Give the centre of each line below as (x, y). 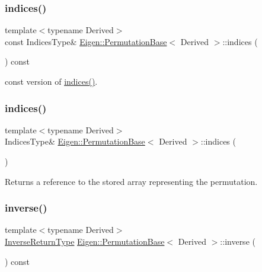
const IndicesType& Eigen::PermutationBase (86, 41)
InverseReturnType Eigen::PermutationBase (85, 241)
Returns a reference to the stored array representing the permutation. (131, 181)
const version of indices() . (51, 81)
